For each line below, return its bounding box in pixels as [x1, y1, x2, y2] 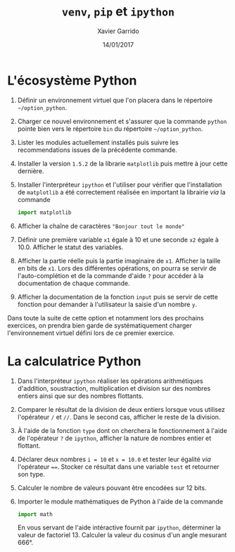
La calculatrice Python [7, 353, 142, 369]
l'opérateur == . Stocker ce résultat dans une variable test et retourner [17, 462, 220, 471]
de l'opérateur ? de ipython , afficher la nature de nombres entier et [17, 434, 212, 442]
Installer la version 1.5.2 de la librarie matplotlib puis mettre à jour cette [17, 159, 228, 168]
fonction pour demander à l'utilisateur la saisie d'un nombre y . [17, 300, 197, 308]
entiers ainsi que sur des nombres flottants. [17, 391, 144, 400]
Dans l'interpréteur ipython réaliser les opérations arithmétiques [17, 377, 203, 385]
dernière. [17, 166, 44, 175]
